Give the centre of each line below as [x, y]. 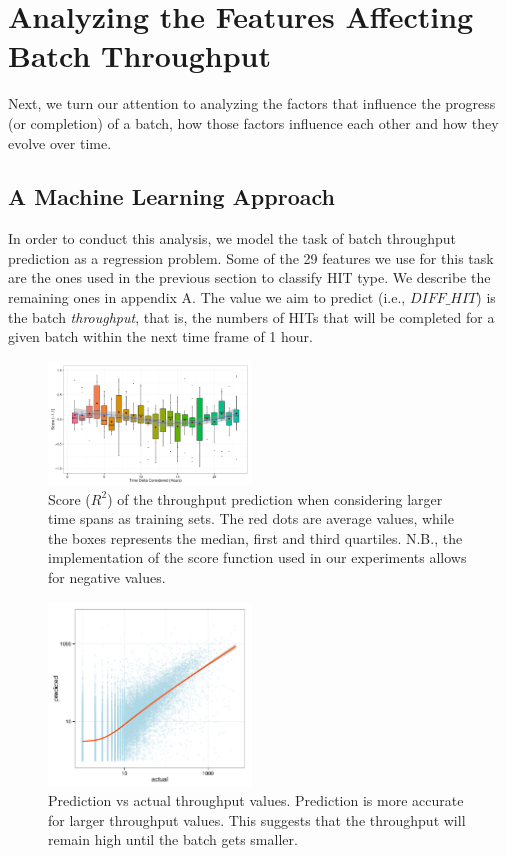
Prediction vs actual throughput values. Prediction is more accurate [256, 800]
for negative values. [107, 577]
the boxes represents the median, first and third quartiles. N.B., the [255, 537]
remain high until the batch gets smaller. [173, 839]
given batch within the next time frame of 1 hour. [160, 336]
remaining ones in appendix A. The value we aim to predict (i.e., [207, 297]
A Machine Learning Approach [171, 196]
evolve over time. [60, 142]
